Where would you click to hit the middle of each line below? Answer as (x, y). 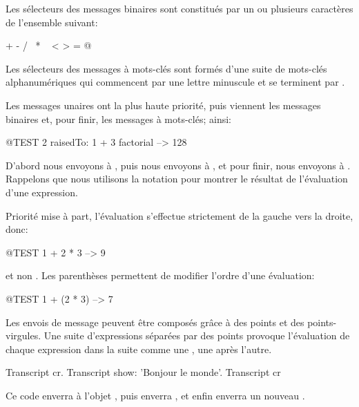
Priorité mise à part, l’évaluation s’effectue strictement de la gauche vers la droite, (179, 215)
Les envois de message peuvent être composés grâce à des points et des (155, 322)
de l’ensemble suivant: (52, 22)
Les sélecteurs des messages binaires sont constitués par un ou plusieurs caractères (179, 8)
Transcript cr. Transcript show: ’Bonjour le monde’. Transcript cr (143, 372)
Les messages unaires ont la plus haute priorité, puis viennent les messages (163, 105)
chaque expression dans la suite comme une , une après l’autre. (139, 349)
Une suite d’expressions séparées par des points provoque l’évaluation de (197, 335)
